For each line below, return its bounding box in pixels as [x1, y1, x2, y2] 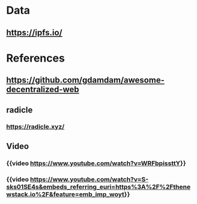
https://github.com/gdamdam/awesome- [6, 75, 165, 86]
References [6, 51, 65, 65]
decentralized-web [6, 84, 79, 95]
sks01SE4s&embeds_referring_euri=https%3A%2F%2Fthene [6, 182, 191, 191]
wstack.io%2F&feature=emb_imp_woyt [6, 190, 125, 198]
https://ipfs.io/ [6, 28, 62, 38]
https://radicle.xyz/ [6, 123, 65, 131]
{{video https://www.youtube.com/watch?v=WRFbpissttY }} [6, 159, 186, 168]
